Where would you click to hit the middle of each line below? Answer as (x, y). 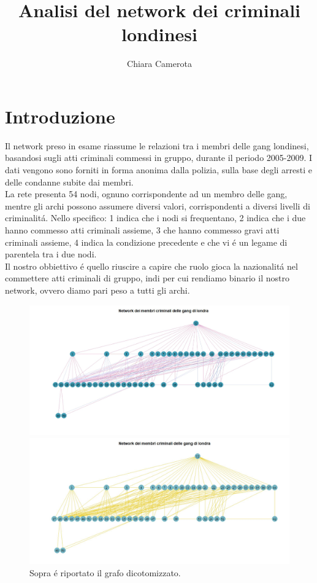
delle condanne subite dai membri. (69, 182)
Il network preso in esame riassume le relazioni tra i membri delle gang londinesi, (157, 145)
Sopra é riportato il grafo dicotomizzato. (105, 572)
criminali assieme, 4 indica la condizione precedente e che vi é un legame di (146, 242)
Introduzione (60, 116)
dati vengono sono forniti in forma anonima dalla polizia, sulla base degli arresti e (159, 170)
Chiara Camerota (159, 64)
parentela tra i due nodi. (51, 254)
